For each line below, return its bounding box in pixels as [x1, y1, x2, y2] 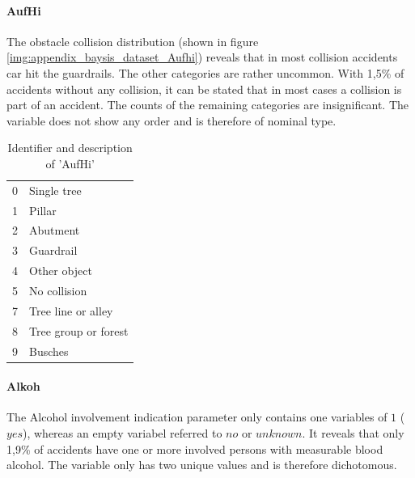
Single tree [29, 181, 82, 198]
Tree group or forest [29, 322, 129, 339]
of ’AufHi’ [45, 154, 95, 171]
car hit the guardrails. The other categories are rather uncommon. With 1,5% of [6, 64, 404, 81]
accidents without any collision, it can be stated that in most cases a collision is [6, 80, 402, 97]
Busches [29, 342, 69, 359]
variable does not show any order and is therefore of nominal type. [6, 112, 337, 129]
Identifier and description [7, 139, 133, 156]
